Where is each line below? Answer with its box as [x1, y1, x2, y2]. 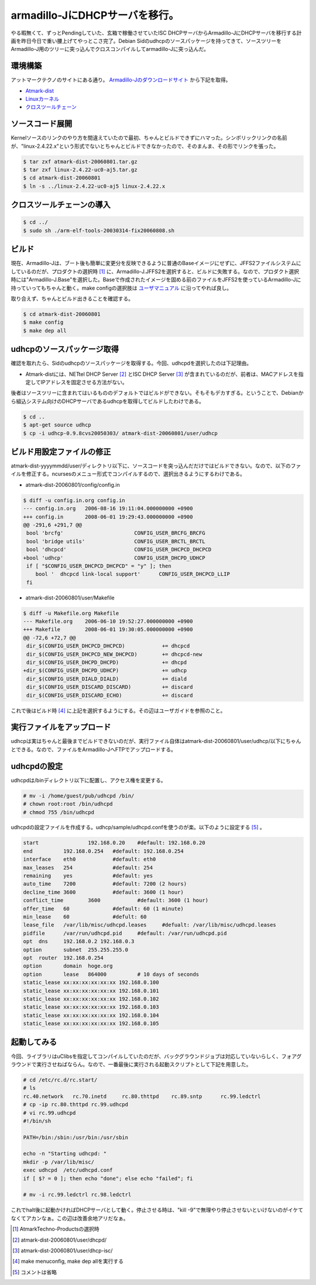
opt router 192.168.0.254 [23, 954, 104, 961]
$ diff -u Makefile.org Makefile [23, 610, 119, 616]
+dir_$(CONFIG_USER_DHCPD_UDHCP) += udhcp [23, 667, 187, 674]
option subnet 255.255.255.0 [23, 946, 129, 953]
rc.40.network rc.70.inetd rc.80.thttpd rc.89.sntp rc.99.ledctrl [23, 1093, 261, 1100]
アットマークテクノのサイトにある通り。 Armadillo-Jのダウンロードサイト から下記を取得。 [11, 76, 231, 83]
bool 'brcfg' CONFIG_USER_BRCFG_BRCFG [26, 530, 205, 537]
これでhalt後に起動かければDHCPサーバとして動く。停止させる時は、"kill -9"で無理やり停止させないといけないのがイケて [11, 1206, 304, 1213]
